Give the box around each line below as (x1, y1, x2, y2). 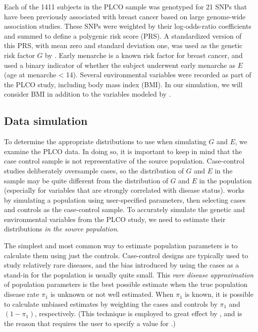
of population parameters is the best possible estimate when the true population (4, 279, 248, 289)
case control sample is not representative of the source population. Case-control (4, 156, 245, 166)
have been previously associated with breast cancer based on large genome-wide (4, 11, 246, 21)
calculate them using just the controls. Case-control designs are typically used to (4, 250, 248, 260)
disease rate (4, 289, 39, 299)
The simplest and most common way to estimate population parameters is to (4, 240, 238, 251)
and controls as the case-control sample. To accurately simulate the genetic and (4, 204, 245, 215)
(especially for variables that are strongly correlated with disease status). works (4, 185, 245, 195)
